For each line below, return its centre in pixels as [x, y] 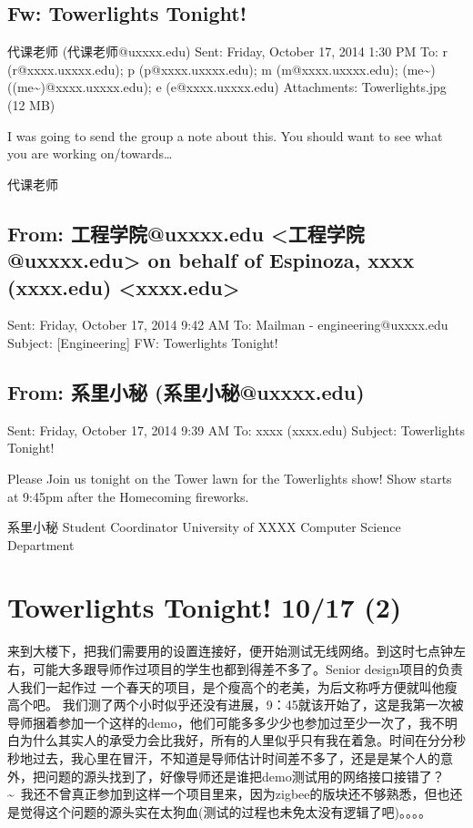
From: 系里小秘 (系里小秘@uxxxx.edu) [186, 391]
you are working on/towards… [90, 153]
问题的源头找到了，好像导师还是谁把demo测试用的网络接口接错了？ [245, 776]
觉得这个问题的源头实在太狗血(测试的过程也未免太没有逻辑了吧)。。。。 [225, 811]
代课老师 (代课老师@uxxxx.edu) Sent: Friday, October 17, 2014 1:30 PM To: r [227, 51]
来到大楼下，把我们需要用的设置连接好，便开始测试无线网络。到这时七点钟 [230, 651]
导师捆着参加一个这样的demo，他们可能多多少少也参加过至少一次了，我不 [226, 722]
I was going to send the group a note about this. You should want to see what [225, 135]
